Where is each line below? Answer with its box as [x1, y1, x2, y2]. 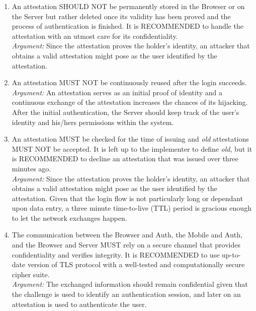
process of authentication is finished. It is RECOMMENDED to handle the [12, 21, 243, 31]
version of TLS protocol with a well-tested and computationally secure [27, 259, 245, 270]
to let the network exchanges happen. [12, 212, 127, 223]
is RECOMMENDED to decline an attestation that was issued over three [12, 153, 238, 164]
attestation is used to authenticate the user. [12, 298, 147, 309]
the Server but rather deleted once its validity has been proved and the [12, 11, 231, 21]
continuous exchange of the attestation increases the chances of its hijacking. [12, 97, 248, 107]
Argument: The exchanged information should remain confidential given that [12, 279, 248, 289]
